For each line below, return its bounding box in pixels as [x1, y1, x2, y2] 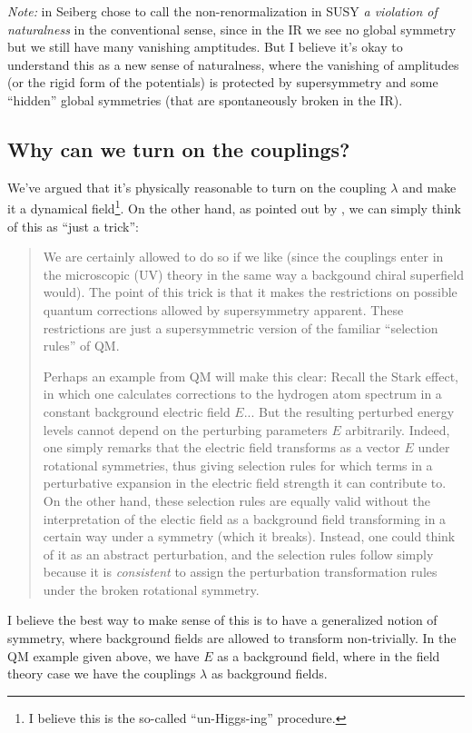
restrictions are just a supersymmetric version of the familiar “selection [43, 318, 438, 337]
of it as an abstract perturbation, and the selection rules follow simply [43, 544, 434, 563]
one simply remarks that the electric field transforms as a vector [43, 438, 400, 457]
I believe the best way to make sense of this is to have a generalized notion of [7, 610, 438, 629]
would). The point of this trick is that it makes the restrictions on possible [43, 282, 457, 302]
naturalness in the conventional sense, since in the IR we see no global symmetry [7, 19, 457, 38]
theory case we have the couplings [7, 664, 196, 683]
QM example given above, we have [7, 646, 200, 665]
